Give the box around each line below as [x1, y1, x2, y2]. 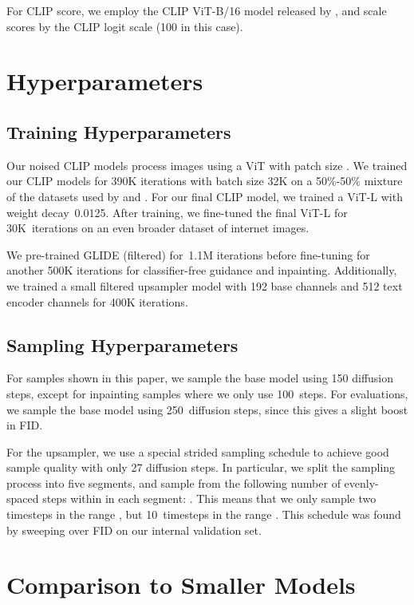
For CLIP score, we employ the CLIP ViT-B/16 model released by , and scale [6, 2, 387, 18]
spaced [6, 490, 39, 507]
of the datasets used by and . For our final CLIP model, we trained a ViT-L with [6, 188, 403, 204]
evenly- [344, 474, 379, 491]
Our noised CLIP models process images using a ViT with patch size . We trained [6, 156, 408, 173]
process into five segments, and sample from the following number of [6, 474, 341, 491]
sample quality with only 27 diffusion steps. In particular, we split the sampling [6, 459, 396, 476]
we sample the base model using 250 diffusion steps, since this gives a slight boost [6, 401, 408, 417]
